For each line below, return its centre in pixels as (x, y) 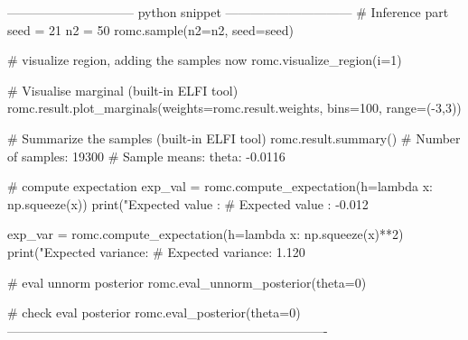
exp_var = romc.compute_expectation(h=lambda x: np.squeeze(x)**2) (206, 234)
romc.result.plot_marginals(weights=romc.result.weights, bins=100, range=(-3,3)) (234, 108)
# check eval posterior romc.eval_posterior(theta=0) (154, 312)
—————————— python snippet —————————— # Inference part (228, 12)
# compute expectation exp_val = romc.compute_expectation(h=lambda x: (220, 186)
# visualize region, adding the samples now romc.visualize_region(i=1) (205, 60)
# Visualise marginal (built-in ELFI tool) (123, 90)
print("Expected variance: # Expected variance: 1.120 (156, 251)
